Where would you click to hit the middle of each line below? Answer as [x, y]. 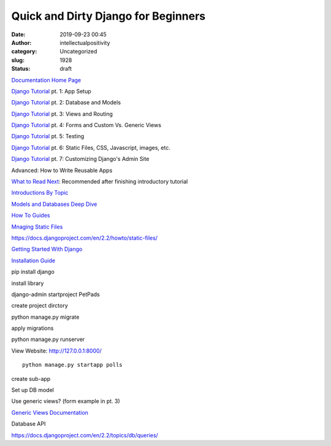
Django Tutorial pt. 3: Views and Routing [62, 114]
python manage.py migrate [45, 317]
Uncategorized [78, 52]
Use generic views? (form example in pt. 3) [66, 401]
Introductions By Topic [40, 193]
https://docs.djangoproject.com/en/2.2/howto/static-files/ [85, 238]
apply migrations [32, 328]
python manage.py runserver [48, 339]
